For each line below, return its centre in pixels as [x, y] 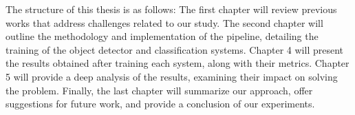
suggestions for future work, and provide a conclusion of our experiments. [160, 104]
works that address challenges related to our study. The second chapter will [164, 22]
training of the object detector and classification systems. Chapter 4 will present [174, 49]
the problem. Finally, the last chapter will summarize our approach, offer [159, 90]
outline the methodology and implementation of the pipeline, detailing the [162, 36]
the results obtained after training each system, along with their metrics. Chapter [177, 63]
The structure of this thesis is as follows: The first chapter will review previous [171, 9]
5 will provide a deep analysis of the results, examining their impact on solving [172, 76]
